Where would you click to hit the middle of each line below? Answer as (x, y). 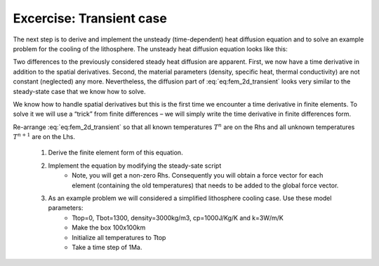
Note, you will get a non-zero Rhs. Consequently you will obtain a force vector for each (198, 175)
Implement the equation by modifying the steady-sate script (135, 166)
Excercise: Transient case (90, 18)
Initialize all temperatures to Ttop (119, 237)
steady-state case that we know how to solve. (79, 91)
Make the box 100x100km (109, 227)
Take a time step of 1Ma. (107, 247)
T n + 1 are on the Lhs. (44, 137)
